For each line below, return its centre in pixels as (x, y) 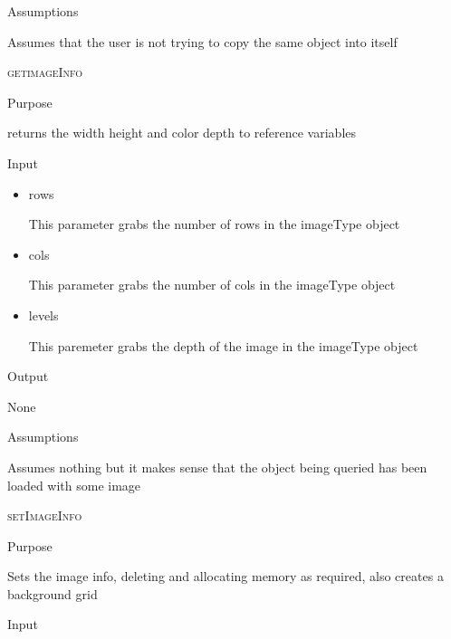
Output (28, 376)
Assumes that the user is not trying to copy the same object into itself (202, 41)
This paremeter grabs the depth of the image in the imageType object (223, 345)
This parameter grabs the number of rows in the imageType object (214, 224)
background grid (53, 593)
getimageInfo (45, 72)
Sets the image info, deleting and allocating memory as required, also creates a (225, 576)
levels (43, 315)
